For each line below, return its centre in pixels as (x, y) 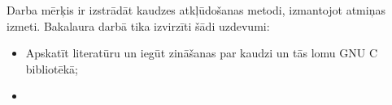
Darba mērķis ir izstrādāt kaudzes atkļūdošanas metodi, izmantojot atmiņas (196, 10)
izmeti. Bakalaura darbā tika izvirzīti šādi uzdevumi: (138, 25)
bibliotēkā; (52, 68)
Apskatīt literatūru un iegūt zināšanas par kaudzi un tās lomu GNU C (202, 53)
